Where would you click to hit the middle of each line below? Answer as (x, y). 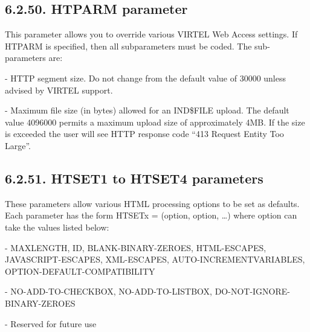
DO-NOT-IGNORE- (252, 291)
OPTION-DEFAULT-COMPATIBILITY (80, 271)
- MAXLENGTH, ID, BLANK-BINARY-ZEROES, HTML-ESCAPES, (136, 247)
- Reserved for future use (51, 323)
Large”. (18, 145)
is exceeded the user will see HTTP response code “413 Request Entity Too (144, 134)
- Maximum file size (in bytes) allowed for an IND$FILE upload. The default (147, 110)
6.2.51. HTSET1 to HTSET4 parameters (134, 178)
